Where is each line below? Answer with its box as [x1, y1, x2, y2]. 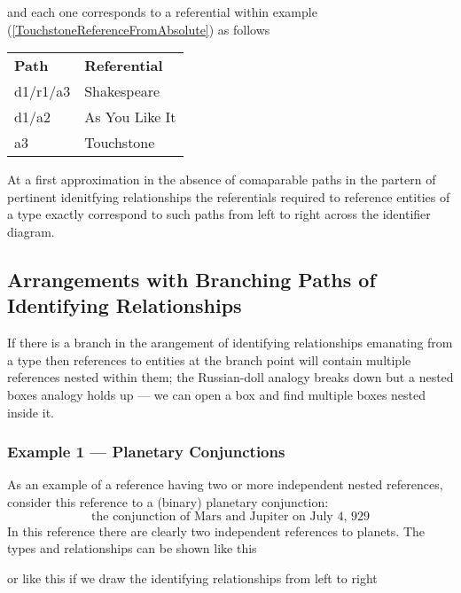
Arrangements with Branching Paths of [7, 265, 376, 293]
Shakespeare [84, 81, 160, 102]
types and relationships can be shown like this [7, 539, 257, 558]
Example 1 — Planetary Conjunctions [7, 441, 285, 463]
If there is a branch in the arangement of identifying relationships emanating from [7, 333, 453, 352]
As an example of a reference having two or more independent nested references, [7, 475, 443, 494]
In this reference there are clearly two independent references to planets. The [7, 521, 426, 540]
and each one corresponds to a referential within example [7, 3, 317, 20]
